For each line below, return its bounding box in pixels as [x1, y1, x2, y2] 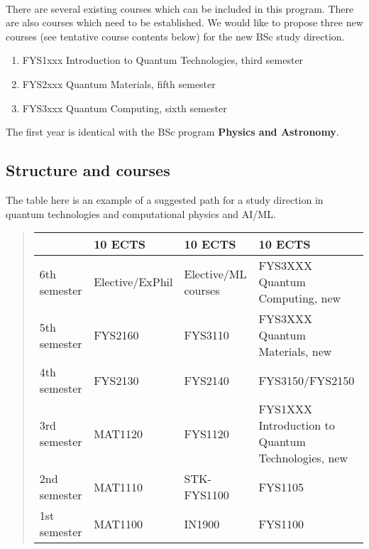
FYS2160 [94, 327, 139, 344]
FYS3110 [184, 327, 229, 344]
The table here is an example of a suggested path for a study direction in [6, 192, 324, 207]
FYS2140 [184, 371, 229, 388]
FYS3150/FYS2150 [258, 371, 355, 388]
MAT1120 [94, 425, 143, 442]
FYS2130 [94, 371, 139, 388]
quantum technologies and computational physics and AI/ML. [6, 206, 276, 221]
